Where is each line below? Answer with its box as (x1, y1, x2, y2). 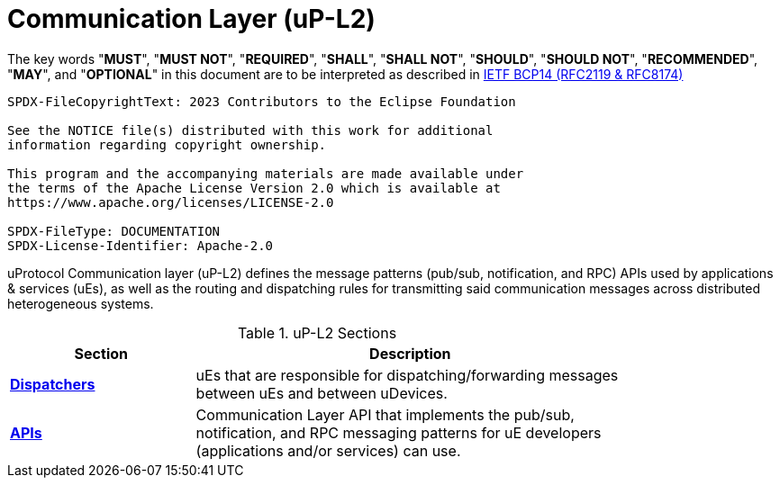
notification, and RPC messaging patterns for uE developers (195, 423, 602, 442)
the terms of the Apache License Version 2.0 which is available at (7, 180, 501, 195)
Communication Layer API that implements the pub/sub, (195, 405, 575, 424)
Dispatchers (10, 374, 95, 393)
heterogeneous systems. (7, 295, 154, 311)
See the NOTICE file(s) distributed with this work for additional (7, 122, 494, 138)
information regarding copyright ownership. (7, 137, 327, 152)
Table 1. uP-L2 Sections (237, 323, 397, 342)
